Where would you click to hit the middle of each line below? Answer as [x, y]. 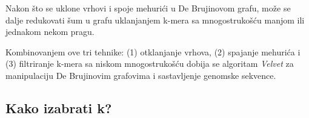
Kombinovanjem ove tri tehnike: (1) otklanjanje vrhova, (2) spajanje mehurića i [153, 51]
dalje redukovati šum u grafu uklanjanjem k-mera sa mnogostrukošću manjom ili [155, 20]
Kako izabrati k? [59, 107]
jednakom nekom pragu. [50, 32]
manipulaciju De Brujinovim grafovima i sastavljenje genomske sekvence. [141, 75]
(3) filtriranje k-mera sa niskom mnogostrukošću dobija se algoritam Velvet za [150, 64]
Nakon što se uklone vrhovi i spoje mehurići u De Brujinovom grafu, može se [148, 8]
